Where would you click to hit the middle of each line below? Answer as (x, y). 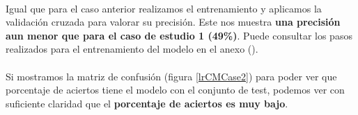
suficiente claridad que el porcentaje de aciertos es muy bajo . (147, 103)
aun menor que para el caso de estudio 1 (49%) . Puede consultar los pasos (179, 35)
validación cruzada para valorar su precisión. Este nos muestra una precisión (173, 22)
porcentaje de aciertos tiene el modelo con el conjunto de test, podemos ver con (175, 90)
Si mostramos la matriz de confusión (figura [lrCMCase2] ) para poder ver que (171, 76)
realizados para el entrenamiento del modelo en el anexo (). (132, 49)
